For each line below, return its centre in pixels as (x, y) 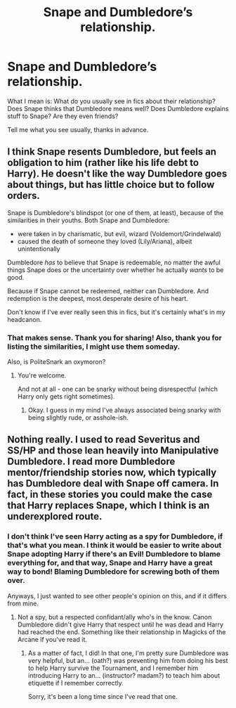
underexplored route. (55, 516)
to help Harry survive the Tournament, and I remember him (113, 668)
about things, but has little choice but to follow (111, 185)
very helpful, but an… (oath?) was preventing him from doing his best (128, 660)
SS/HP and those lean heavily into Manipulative (113, 451)
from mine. (23, 603)
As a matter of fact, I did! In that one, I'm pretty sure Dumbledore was (128, 653)
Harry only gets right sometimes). (66, 397)
